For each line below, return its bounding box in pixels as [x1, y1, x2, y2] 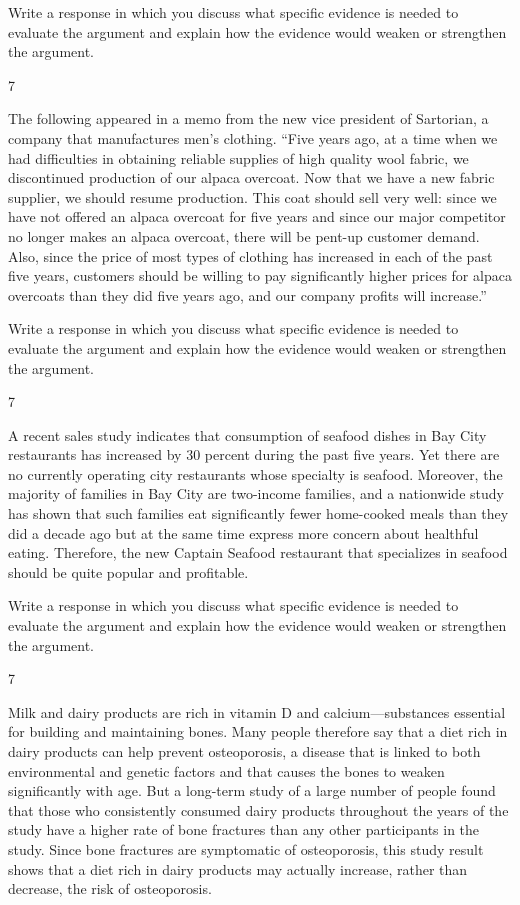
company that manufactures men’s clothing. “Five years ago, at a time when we [8, 127, 498, 148]
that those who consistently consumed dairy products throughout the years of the [8, 799, 509, 820]
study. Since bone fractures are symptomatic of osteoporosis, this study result [8, 838, 484, 859]
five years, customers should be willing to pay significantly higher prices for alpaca [8, 265, 512, 286]
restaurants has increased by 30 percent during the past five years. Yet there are [8, 444, 500, 465]
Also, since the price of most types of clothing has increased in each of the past [8, 245, 493, 266]
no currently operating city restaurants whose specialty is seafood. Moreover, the [8, 463, 503, 484]
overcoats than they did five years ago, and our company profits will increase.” [8, 284, 487, 305]
